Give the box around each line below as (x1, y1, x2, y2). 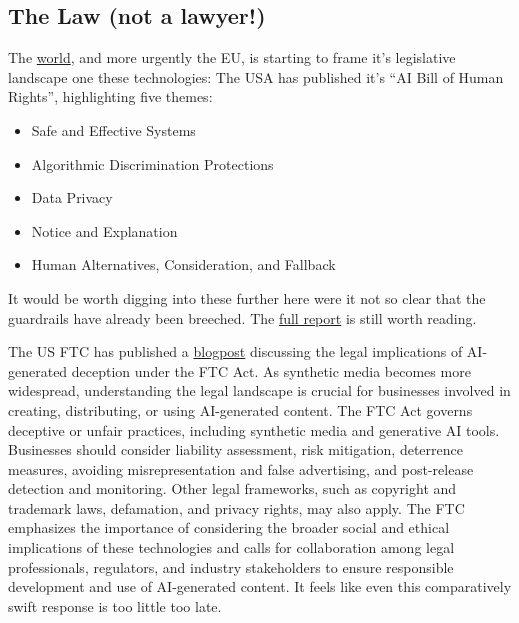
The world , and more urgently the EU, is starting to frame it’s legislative (8, 47, 456, 68)
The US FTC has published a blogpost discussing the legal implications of (8, 341, 463, 362)
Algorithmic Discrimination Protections (31, 153, 274, 174)
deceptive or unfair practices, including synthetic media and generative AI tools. (8, 419, 500, 440)
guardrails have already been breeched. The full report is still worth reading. (8, 307, 477, 328)
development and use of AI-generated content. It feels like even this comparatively (8, 576, 512, 597)
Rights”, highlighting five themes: (8, 86, 213, 107)
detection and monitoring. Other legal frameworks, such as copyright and (8, 478, 457, 499)
